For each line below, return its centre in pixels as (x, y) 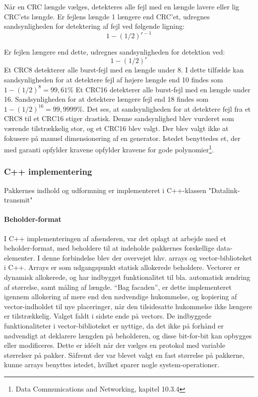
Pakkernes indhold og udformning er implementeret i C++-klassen (105, 190)
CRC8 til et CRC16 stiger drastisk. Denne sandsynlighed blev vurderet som (119, 118)
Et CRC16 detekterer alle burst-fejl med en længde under (163, 89)
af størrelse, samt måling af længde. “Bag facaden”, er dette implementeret (118, 287)
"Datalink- (224, 190)
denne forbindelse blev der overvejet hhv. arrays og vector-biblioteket (147, 257)
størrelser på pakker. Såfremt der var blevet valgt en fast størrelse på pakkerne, (124, 355)
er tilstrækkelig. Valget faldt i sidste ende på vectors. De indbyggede (108, 316)
